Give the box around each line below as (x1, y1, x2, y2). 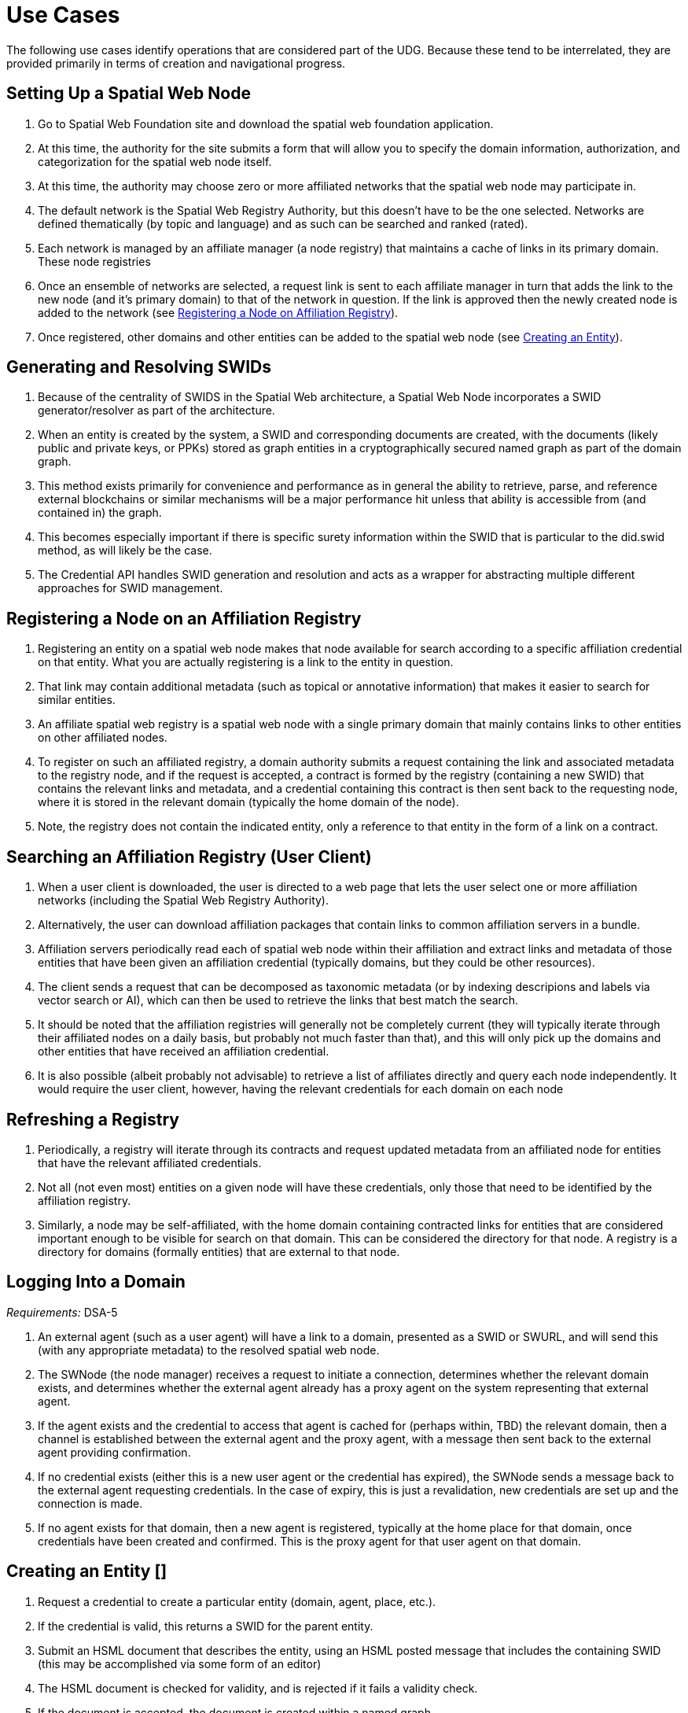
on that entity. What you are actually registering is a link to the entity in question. (38, 655, 454, 669)
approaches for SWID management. (38, 581, 223, 595)
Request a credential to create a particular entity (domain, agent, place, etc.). (38, 1594, 436, 1608)
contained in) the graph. (38, 506, 162, 520)
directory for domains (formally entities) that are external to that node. (38, 1244, 400, 1258)
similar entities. (38, 693, 116, 707)
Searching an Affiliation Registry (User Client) (6, 846, 372, 867)
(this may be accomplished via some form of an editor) (38, 1656, 322, 1671)
